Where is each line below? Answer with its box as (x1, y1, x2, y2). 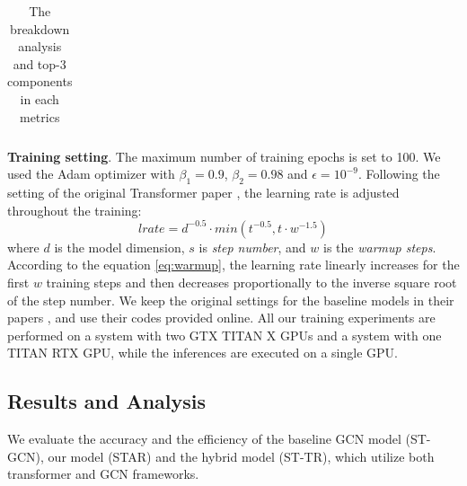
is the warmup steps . (323, 237, 436, 256)
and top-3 (13, 54, 66, 73)
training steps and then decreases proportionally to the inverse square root (46, 272, 457, 291)
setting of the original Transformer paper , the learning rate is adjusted (7, 183, 400, 202)
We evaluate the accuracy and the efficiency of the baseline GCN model (7, 429, 401, 448)
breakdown (10, 19, 70, 38)
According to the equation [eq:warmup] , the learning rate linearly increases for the (7, 255, 460, 274)
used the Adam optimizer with (7, 164, 175, 183)
